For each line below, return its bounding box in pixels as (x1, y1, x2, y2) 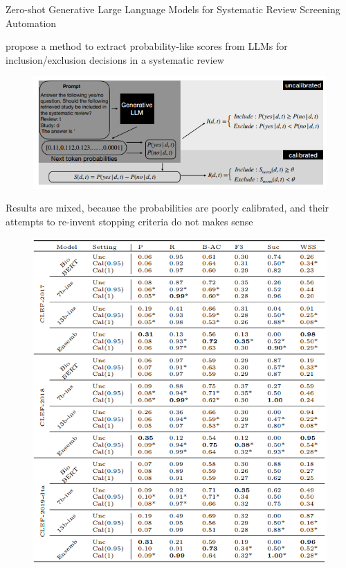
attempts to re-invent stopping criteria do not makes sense (6, 214, 253, 229)
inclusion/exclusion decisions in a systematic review (6, 52, 224, 67)
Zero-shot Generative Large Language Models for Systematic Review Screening (6, 2, 340, 16)
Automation (6, 15, 57, 30)
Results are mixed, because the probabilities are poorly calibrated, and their (6, 200, 329, 215)
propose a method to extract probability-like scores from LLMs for (6, 39, 288, 53)
